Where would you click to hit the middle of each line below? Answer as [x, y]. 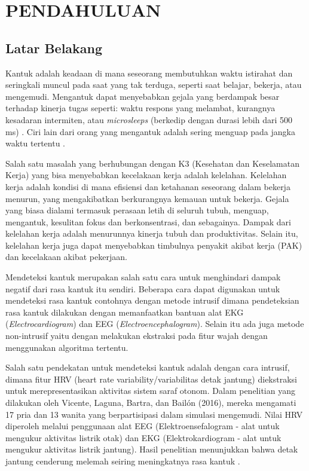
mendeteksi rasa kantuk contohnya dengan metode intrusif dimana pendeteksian [152, 300]
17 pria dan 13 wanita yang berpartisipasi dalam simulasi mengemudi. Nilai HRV [154, 414]
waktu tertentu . [36, 143]
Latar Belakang [54, 48]
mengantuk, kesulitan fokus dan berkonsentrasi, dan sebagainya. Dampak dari [148, 221]
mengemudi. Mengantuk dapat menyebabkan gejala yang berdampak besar [143, 96]
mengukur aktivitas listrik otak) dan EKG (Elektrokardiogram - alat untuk [143, 437]
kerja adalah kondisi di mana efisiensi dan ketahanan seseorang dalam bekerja [148, 186]
